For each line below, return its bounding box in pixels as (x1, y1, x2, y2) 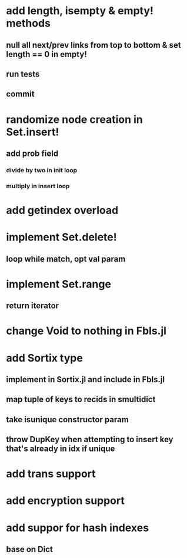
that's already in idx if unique (6, 444, 115, 454)
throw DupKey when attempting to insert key (6, 435, 173, 445)
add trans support (6, 467, 96, 480)
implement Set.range (6, 278, 112, 290)
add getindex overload (6, 203, 119, 217)
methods (6, 16, 51, 30)
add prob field (6, 148, 59, 158)
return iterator (6, 301, 59, 311)
